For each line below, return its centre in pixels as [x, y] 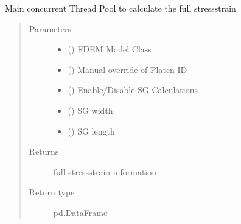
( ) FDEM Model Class [110, 49]
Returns [44, 151]
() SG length [91, 131]
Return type [52, 192]
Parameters [50, 28]
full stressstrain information [105, 171]
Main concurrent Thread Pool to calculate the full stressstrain [120, 8]
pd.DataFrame [80, 212]
